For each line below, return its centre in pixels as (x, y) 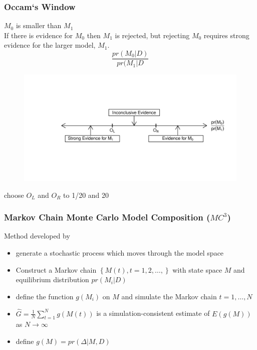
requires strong (226, 35)
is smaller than (39, 25)
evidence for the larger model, (50, 45)
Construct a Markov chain (56, 269)
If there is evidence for (39, 35)
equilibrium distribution (52, 279)
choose (14, 195)
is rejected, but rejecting (152, 35)
